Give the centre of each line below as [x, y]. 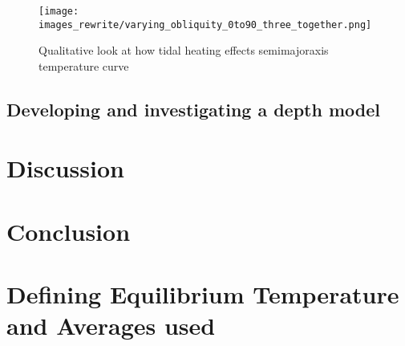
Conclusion [69, 231]
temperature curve [84, 65]
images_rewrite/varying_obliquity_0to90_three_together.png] [205, 24]
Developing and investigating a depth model [194, 109]
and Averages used [111, 326]
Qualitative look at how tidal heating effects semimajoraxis [184, 50]
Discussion [65, 168]
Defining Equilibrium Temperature [203, 294]
